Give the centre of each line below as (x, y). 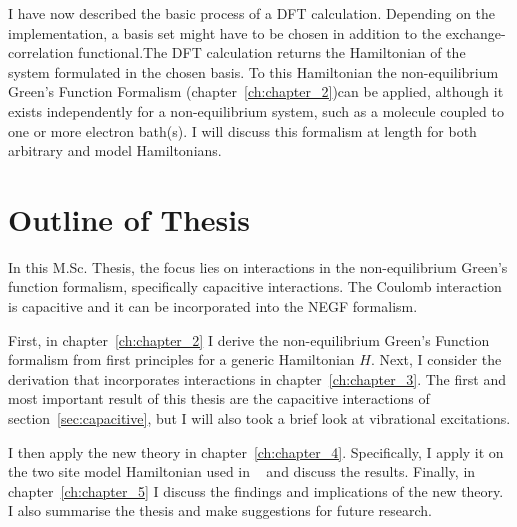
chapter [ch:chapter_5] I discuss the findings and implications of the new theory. (256, 490)
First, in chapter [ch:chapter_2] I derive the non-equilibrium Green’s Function (249, 339)
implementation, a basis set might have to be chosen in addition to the (225, 32)
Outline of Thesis (129, 218)
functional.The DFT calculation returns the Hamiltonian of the (272, 52)
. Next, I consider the (436, 359)
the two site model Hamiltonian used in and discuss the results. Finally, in (242, 471)
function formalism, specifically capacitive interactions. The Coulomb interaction (255, 286)
